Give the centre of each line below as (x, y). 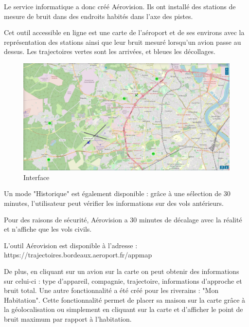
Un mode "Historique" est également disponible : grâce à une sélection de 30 (117, 193)
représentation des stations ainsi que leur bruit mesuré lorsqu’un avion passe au (123, 42)
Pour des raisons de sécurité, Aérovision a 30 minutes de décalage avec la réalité (123, 219)
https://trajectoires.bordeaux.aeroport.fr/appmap (78, 255)
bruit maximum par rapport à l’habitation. (68, 318)
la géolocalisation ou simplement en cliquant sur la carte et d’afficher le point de (124, 309)
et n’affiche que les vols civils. (48, 229)
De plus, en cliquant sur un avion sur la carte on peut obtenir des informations (122, 271)
